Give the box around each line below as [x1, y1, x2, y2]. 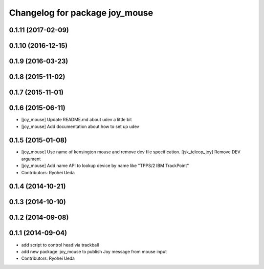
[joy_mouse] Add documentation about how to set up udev [21, 124, 139, 129]
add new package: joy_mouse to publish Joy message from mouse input [21, 248, 167, 254]
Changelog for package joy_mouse [9, 7, 154, 18]
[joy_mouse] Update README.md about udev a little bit [21, 117, 132, 123]
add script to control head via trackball [21, 242, 99, 248]
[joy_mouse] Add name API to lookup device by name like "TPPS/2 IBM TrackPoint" [21, 163, 189, 168]
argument [21, 156, 41, 162]
